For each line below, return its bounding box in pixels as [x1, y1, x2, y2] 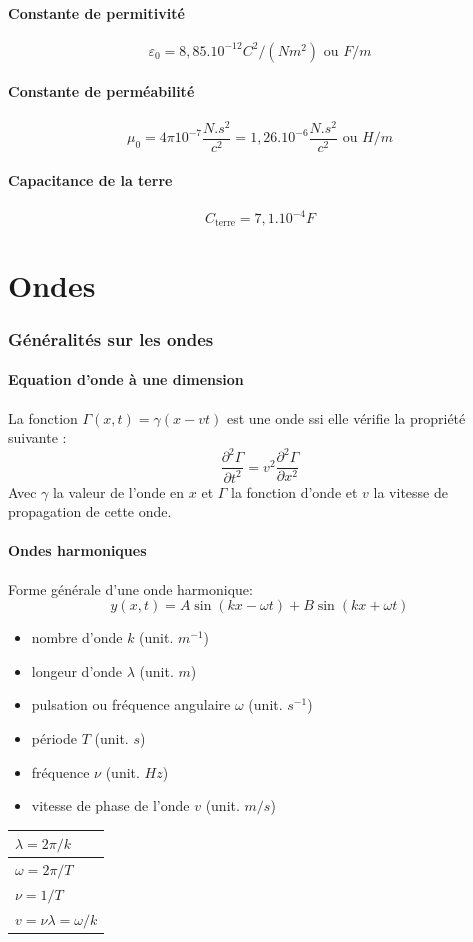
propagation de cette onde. [8, 501, 172, 522]
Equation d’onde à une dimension [8, 369, 244, 390]
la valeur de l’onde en [52, 481, 185, 502]
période [31, 727, 77, 748]
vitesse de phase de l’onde [31, 795, 190, 816]
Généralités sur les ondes [8, 326, 214, 351]
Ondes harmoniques [8, 540, 147, 561]
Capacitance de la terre [8, 170, 173, 191]
